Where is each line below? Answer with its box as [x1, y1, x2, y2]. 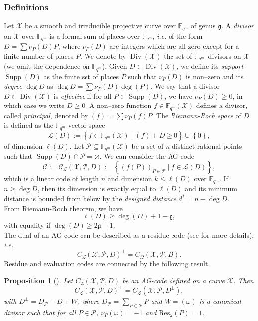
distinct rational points [172, 140, 242, 151]
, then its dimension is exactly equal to [37, 183, 156, 194]
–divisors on [204, 50, 241, 61]
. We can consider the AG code [99, 151, 195, 161]
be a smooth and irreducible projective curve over [24, 20, 176, 31]
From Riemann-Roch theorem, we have [4, 203, 123, 213]
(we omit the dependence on [4, 61, 90, 71]
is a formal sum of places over [49, 30, 140, 41]
